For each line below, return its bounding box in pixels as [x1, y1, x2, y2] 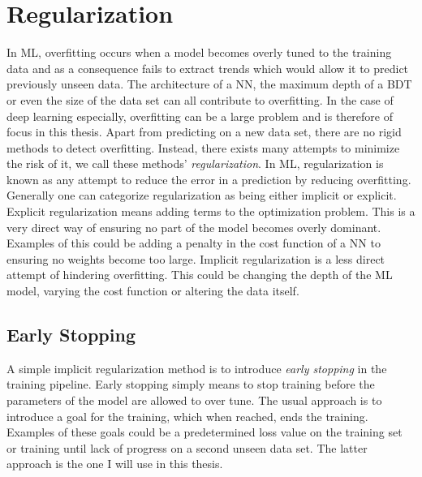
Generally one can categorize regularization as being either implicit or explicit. [6, 187, 397, 204]
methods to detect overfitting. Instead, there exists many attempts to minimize [6, 139, 400, 156]
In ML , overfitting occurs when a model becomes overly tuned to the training [6, 44, 392, 61]
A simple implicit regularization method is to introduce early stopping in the [6, 359, 387, 376]
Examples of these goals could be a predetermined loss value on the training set [6, 423, 403, 440]
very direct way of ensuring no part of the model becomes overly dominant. [6, 218, 381, 235]
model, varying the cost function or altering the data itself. [6, 282, 299, 299]
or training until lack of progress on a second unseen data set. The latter [6, 439, 368, 456]
